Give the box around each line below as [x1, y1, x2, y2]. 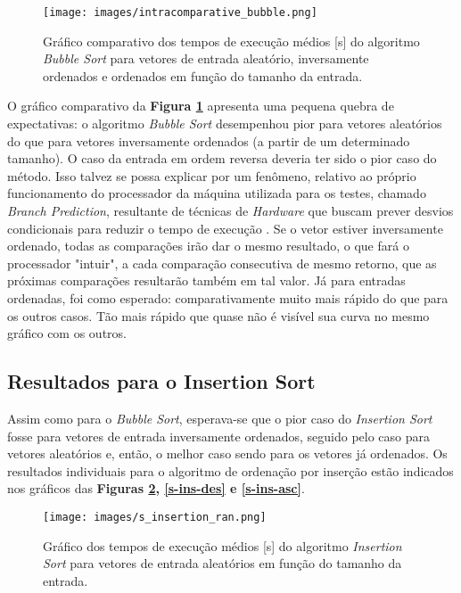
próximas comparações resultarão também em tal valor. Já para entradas [7, 271, 406, 290]
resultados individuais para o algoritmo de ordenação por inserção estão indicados [7, 461, 454, 480]
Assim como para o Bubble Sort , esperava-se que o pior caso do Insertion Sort [7, 408, 432, 427]
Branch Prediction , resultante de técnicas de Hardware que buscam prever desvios [7, 202, 454, 219]
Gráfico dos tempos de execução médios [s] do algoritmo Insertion [43, 536, 402, 555]
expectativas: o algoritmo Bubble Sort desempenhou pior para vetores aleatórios [7, 114, 442, 133]
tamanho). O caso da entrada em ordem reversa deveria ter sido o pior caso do [7, 149, 437, 168]
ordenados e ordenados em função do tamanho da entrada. [43, 66, 363, 85]
